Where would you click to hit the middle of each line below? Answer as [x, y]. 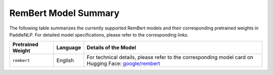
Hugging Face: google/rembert [123, 63]
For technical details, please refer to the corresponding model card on [170, 57]
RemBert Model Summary [64, 13]
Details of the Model [111, 47]
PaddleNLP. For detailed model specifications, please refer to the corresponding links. [99, 34]
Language [69, 47]
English [65, 60]
